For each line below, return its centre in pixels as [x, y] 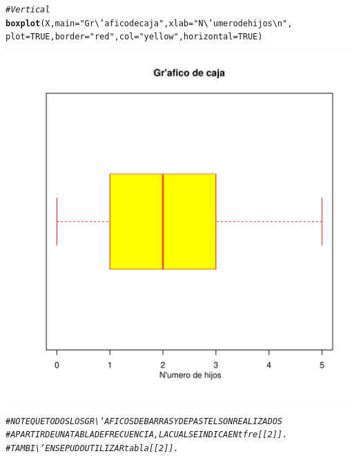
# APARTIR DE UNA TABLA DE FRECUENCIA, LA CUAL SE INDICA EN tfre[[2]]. [147, 435]
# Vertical [28, 10]
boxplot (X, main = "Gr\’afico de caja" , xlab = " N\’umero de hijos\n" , [149, 23]
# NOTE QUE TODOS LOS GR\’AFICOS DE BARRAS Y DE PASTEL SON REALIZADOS [144, 421]
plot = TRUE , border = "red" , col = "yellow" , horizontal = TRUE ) [134, 37]
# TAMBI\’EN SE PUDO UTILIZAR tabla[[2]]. [92, 448]
